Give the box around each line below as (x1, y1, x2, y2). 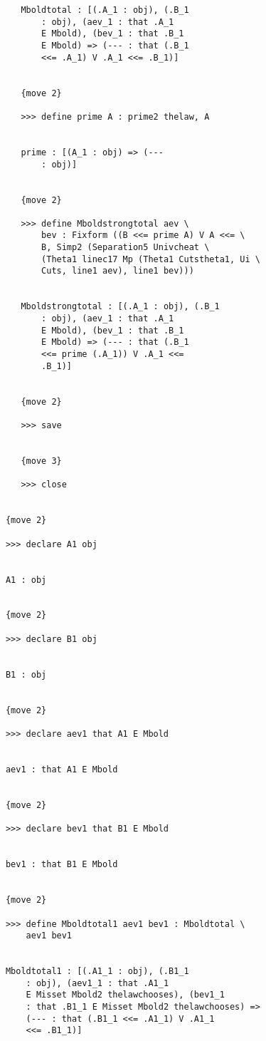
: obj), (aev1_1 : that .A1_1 (26, 978, 169, 988)
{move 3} (21, 455, 62, 466)
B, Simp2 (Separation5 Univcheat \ (41, 242, 210, 253)
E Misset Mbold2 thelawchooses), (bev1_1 (26, 990, 225, 1000)
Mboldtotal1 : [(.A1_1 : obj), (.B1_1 (5, 966, 189, 977)
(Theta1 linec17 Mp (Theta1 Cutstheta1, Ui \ (41, 254, 260, 264)
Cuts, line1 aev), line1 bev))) (41, 266, 194, 276)
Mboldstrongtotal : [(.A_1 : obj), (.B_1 (21, 301, 220, 312)
